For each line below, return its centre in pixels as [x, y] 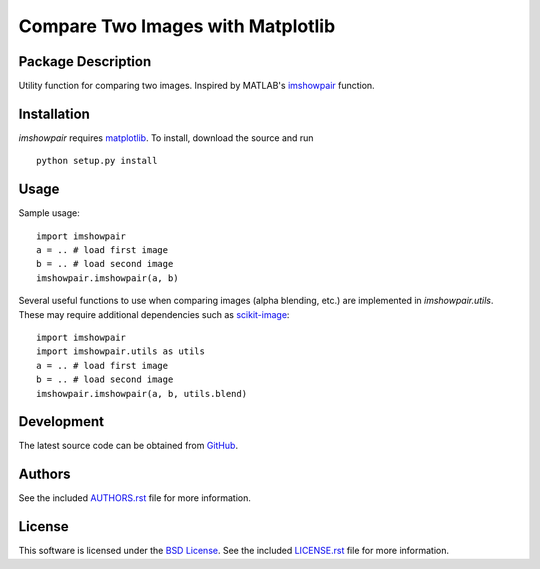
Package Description [85, 61]
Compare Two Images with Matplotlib [177, 26]
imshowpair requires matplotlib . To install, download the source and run [166, 137]
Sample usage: [49, 213]
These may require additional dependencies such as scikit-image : [154, 314]
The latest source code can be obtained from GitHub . [128, 446]
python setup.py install [97, 161]
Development [61, 421]
